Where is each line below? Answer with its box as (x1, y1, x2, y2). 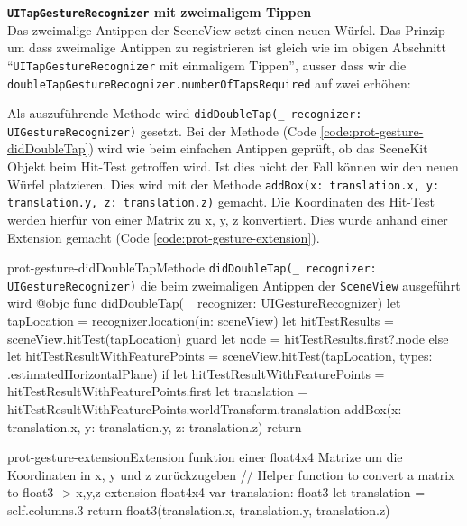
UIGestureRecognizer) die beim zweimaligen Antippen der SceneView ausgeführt (7, 275, 461, 294)
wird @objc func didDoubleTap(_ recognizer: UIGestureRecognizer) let (7, 293, 401, 312)
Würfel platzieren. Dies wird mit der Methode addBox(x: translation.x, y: (7, 174, 440, 193)
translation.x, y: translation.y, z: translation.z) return (7, 417, 302, 436)
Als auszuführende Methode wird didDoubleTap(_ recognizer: (7, 104, 362, 123)
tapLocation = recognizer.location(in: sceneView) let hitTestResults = (7, 311, 394, 330)
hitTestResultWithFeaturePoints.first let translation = (7, 382, 308, 401)
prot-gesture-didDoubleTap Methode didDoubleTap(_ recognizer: (7, 258, 377, 277)
